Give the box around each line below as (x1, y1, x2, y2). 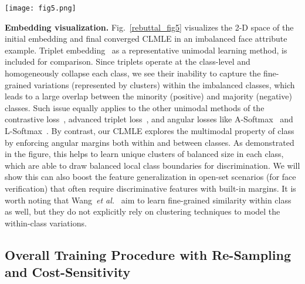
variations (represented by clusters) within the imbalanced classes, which (33, 78, 295, 91)
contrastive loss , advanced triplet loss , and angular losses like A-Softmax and (5, 113, 293, 125)
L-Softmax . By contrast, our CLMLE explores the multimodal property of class (5, 125, 294, 136)
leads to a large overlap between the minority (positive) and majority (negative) (5, 90, 292, 102)
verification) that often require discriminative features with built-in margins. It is (5, 182, 296, 194)
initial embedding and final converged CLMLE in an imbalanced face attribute (5, 32, 287, 45)
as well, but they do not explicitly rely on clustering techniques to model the (5, 205, 280, 218)
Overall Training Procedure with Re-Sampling (5, 245, 291, 263)
